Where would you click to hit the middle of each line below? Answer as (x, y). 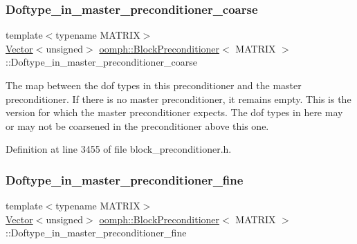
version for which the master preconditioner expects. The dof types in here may (174, 112)
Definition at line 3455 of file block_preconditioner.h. (119, 149)
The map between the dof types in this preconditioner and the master (154, 85)
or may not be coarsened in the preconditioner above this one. (137, 125)
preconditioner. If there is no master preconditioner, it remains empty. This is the (178, 98)
